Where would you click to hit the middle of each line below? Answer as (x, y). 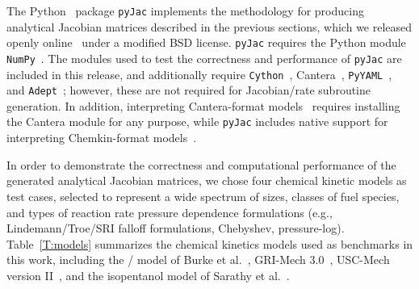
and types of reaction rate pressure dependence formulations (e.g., (170, 212)
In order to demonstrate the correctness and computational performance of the (201, 164)
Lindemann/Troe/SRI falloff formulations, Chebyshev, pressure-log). (176, 228)
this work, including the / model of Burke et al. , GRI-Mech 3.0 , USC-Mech (198, 260)
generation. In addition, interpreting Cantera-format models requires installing (203, 105)
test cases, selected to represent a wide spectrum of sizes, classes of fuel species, (203, 196)
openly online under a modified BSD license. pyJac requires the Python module (206, 42)
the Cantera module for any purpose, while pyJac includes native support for (197, 121)
